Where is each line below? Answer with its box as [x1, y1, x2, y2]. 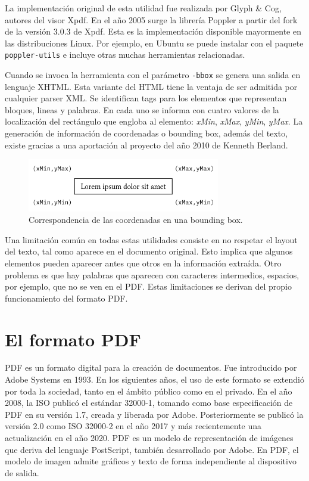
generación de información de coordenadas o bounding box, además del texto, [5, 127, 288, 139]
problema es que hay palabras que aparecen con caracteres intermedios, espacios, [5, 268, 299, 281]
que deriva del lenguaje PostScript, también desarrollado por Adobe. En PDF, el [5, 443, 299, 455]
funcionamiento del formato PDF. [5, 291, 128, 304]
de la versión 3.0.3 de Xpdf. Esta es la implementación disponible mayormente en [5, 25, 301, 38]
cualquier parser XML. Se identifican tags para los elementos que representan [5, 92, 287, 104]
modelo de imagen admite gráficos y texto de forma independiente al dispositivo [5, 455, 296, 467]
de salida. [5, 466, 39, 479]
